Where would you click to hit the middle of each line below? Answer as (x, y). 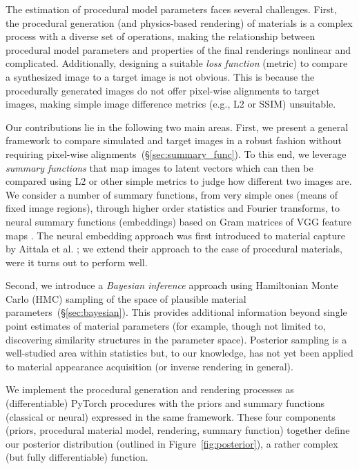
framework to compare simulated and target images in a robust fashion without (174, 140)
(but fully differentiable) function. (77, 457)
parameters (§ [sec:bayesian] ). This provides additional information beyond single (176, 312)
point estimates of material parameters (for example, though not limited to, (166, 326)
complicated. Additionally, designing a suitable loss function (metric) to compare (177, 63)
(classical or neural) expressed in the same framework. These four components (171, 416)
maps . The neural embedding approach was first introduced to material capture (176, 235)
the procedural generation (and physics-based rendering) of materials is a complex (179, 22)
